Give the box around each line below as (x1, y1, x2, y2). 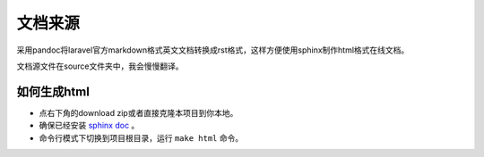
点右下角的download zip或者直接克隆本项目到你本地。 (39, 107, 238, 118)
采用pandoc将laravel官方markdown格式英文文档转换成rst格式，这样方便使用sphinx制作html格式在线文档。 (16, 45, 410, 55)
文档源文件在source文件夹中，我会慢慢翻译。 (16, 61, 184, 71)
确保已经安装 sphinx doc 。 (39, 120, 140, 131)
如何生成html (16, 84, 90, 99)
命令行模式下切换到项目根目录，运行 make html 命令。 (39, 132, 244, 143)
